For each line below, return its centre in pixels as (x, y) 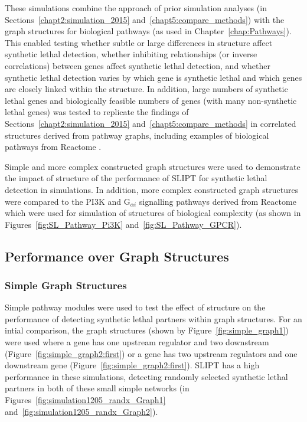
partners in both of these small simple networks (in (97, 388)
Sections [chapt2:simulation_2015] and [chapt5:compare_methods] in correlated (151, 123)
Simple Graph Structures (66, 285)
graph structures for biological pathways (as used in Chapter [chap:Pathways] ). (148, 31)
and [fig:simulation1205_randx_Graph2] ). (81, 411)
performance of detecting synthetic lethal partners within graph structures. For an (153, 318)
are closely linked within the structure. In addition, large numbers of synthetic (146, 89)
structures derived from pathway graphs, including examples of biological (137, 135)
